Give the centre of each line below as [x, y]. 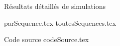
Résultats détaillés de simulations [55, 6]
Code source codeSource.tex [47, 39]
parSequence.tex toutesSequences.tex [60, 23]
